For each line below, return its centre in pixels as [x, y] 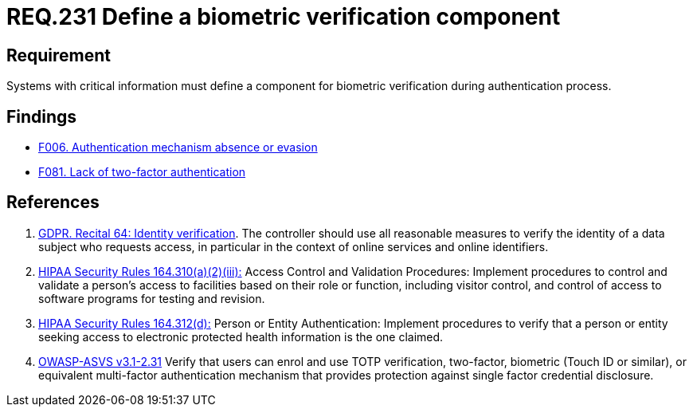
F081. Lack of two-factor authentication [142, 172]
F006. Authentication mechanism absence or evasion [178, 147]
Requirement [59, 55]
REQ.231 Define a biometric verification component [284, 17]
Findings [42, 116]
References [53, 203]
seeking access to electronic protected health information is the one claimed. [241, 336]
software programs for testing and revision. [152, 298]
